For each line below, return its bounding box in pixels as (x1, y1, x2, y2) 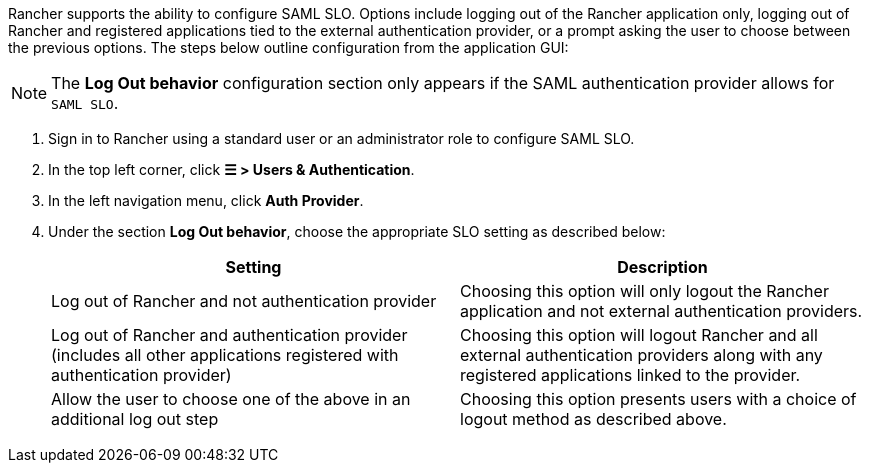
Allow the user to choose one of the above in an (51, 389, 411, 409)
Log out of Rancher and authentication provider (51, 325, 408, 345)
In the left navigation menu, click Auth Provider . (48, 192, 364, 209)
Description (617, 257, 708, 277)
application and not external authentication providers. (460, 301, 863, 321)
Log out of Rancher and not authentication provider (51, 291, 437, 311)
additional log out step (51, 409, 219, 429)
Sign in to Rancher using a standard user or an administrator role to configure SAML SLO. (48, 130, 635, 147)
